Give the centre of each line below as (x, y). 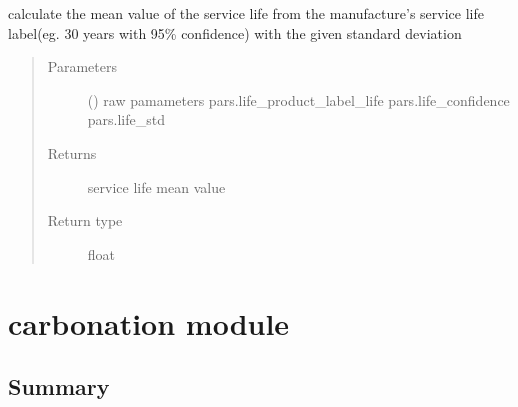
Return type (85, 220)
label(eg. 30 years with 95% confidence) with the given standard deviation (235, 32)
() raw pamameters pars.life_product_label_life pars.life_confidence (298, 99)
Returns (72, 152)
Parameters (82, 66)
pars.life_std (126, 119)
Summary (59, 386)
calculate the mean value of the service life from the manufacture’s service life (246, 13)
